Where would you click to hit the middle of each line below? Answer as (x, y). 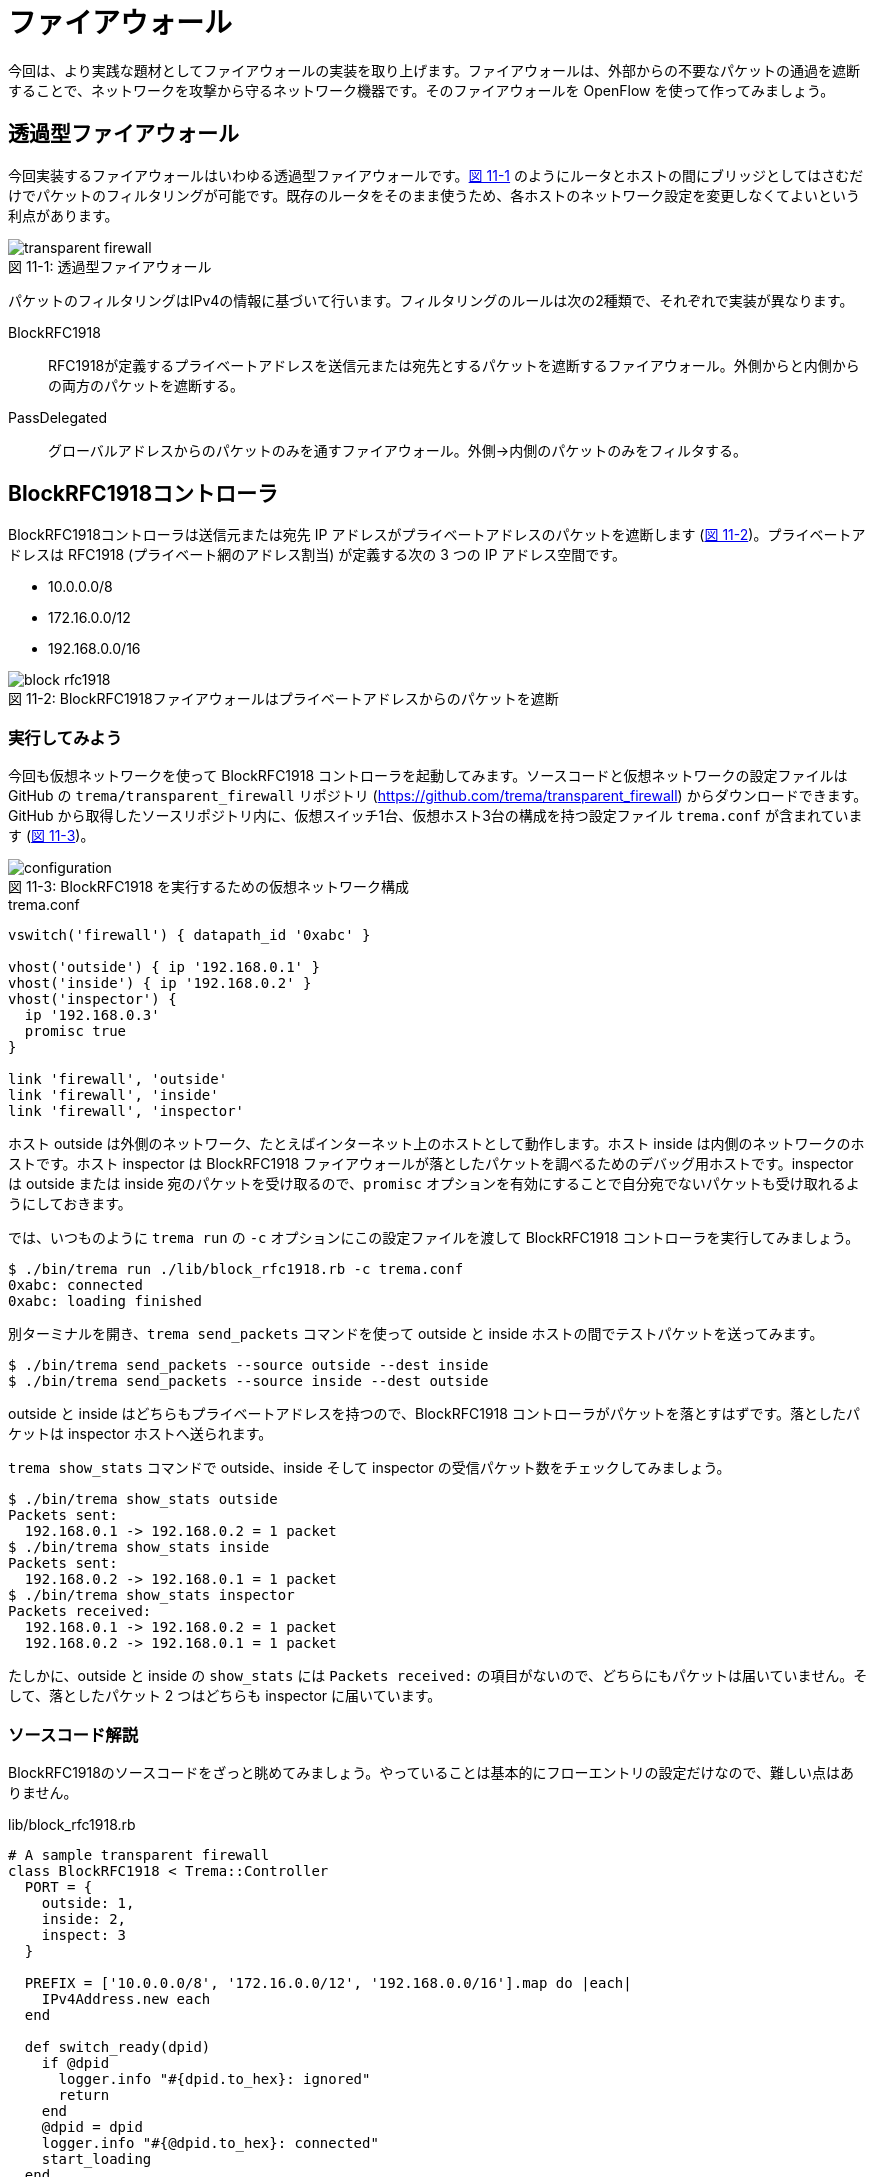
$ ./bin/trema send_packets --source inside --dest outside (248, 1381)
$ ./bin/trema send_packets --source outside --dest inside (248, 1365)
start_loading (96, 2158)
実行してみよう (65, 737)
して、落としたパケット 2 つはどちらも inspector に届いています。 (225, 1696)
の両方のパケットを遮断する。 (146, 385)
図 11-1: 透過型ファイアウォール (110, 266)
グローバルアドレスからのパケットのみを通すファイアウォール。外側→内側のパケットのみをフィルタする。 (397, 450)
